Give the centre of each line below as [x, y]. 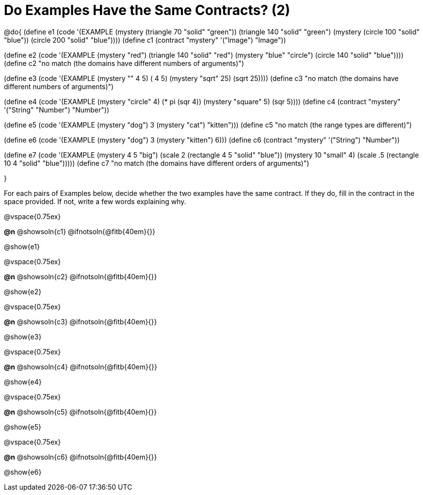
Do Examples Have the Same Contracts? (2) [147, 10]
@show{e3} [23, 336]
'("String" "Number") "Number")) [57, 110]
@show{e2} [23, 291]
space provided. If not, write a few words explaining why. [95, 201]
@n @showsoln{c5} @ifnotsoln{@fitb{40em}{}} [81, 412]
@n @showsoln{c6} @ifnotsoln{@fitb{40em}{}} [81, 457]
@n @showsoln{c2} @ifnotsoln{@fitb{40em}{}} [81, 276]
